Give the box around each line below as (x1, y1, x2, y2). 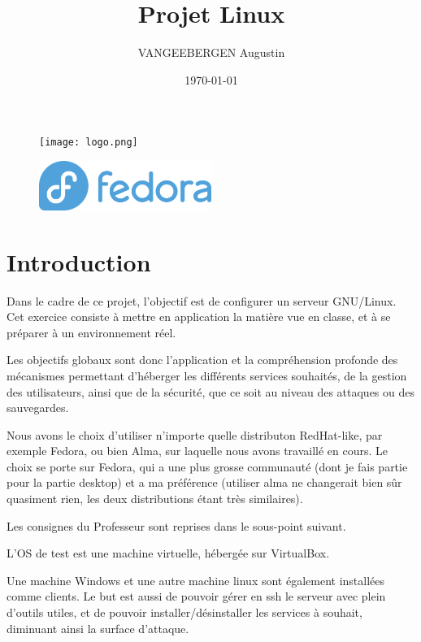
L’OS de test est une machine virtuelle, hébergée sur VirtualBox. (7, 544, 330, 562)
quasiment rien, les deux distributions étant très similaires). (7, 490, 303, 507)
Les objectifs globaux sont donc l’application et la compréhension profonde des (7, 351, 398, 368)
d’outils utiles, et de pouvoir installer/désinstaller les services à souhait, (7, 604, 362, 621)
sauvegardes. (7, 399, 69, 416)
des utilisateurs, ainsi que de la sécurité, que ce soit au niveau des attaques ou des (7, 383, 414, 400)
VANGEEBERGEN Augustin (137, 44, 285, 61)
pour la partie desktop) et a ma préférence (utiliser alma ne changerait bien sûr (7, 474, 402, 491)
